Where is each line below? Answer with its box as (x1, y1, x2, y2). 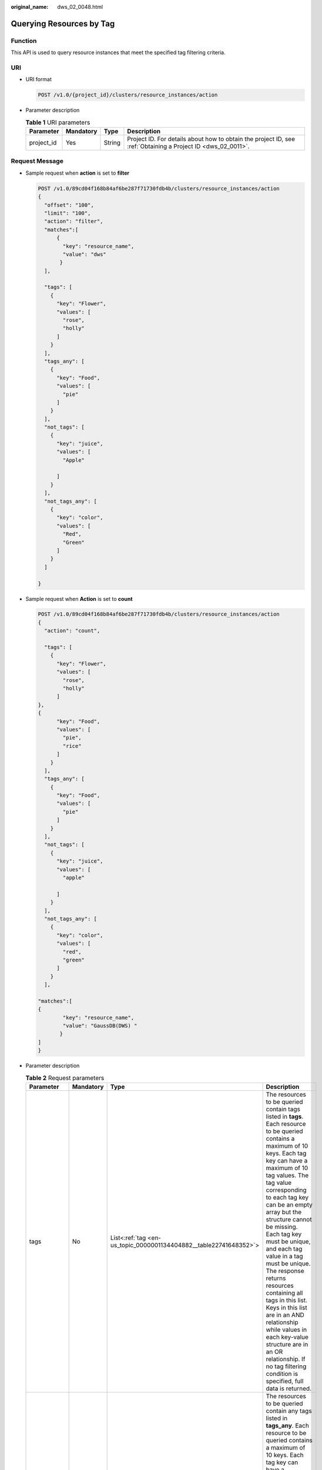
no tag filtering (266, 1362, 307, 1370)
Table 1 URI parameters (25, 118, 90, 126)
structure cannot (266, 1215, 312, 1223)
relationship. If (266, 1355, 306, 1363)
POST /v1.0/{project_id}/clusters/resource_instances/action (38, 92, 218, 98)
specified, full (266, 1377, 304, 1385)
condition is (266, 1369, 298, 1378)
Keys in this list (266, 1303, 308, 1311)
